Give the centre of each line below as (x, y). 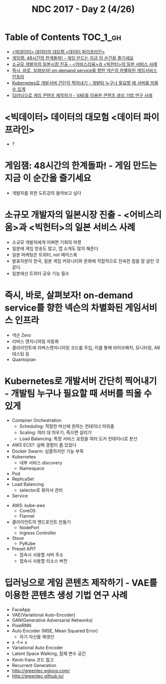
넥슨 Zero (21, 335)
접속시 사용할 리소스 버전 (43, 561)
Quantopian (24, 359)
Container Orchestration (37, 420)
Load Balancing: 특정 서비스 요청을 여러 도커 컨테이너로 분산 (78, 439)
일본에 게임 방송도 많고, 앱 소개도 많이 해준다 (55, 248)
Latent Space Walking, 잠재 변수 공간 (49, 653)
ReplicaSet (23, 479)
